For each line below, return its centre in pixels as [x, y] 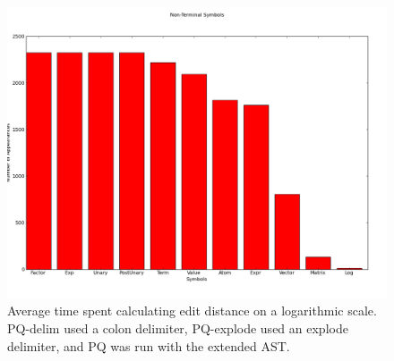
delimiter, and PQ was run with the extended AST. [149, 345]
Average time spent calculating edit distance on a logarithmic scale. [192, 311]
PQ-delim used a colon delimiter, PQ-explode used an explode [178, 328]
